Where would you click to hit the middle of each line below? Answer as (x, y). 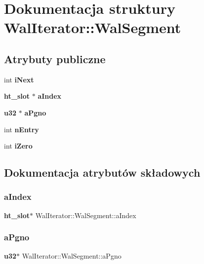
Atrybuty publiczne (55, 58)
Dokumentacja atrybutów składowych (102, 172)
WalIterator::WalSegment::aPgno (72, 255)
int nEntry (21, 129)
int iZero (18, 146)
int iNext (19, 79)
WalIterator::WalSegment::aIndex (86, 215)
